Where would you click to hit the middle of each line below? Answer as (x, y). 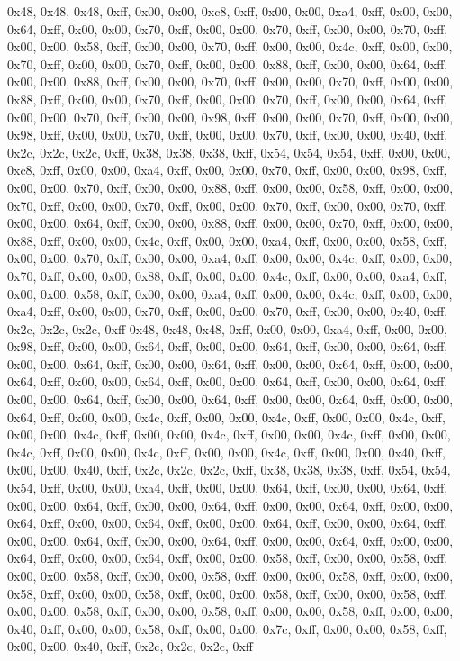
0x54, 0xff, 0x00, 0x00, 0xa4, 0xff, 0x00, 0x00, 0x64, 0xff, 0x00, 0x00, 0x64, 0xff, (228, 488)
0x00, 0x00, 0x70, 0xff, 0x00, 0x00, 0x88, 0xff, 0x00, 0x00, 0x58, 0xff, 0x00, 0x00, (230, 187)
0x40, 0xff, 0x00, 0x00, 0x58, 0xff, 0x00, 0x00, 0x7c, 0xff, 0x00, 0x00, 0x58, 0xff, (227, 628)
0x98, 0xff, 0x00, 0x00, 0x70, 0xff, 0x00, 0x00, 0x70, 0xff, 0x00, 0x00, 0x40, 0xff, (228, 135)
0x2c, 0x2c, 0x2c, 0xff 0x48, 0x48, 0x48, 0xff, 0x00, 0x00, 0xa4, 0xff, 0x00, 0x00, (227, 328)
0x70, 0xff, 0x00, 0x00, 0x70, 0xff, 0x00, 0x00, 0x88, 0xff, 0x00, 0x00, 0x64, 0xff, (228, 63)
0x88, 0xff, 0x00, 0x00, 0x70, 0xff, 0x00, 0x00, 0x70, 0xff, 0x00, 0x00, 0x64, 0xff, (228, 99)
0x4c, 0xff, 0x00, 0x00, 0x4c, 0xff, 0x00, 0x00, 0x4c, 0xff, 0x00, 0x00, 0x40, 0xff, (226, 452)
